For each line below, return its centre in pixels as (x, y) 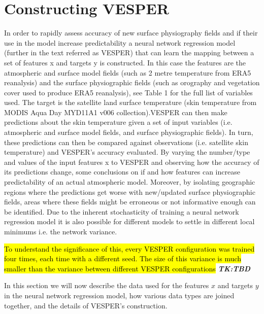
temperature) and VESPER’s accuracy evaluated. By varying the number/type (127, 152)
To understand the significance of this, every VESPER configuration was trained (129, 248)
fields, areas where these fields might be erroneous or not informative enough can (130, 202)
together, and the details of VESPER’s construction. (86, 305)
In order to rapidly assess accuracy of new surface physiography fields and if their (131, 33)
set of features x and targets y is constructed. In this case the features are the (125, 62)
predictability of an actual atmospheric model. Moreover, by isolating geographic (130, 182)
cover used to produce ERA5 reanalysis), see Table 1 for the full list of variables (128, 92)
